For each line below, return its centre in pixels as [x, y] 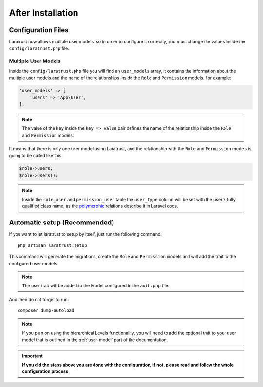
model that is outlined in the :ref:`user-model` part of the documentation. [95, 340]
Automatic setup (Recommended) [62, 223]
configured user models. [34, 263]
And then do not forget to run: [39, 299]
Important [33, 356]
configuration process [45, 371]
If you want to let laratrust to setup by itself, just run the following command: [85, 234]
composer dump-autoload [46, 311]
